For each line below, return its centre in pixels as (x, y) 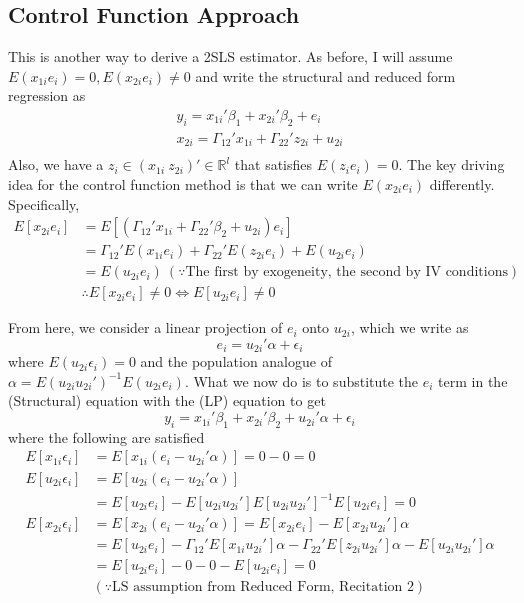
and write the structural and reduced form (325, 75)
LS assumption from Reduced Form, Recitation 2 (263, 587)
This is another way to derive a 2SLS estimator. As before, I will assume (230, 56)
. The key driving (451, 164)
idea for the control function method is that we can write (183, 183)
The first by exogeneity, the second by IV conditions (346, 272)
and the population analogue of (236, 361)
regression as (47, 95)
